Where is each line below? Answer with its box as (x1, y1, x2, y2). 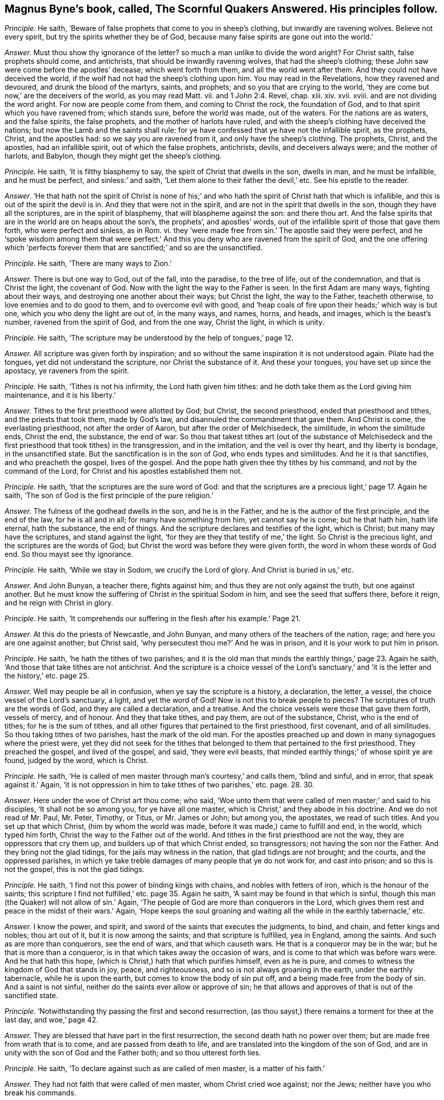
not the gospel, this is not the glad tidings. (5, 865, 144, 874)
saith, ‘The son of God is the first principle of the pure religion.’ (5, 491, 213, 500)
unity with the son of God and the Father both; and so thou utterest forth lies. (5, 1048, 261, 1057)
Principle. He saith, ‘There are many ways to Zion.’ (5, 259, 172, 268)
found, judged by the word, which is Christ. (5, 756, 149, 765)
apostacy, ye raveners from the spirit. (5, 366, 129, 375)
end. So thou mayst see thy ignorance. (5, 550, 133, 559)
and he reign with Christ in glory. (5, 598, 114, 608)
